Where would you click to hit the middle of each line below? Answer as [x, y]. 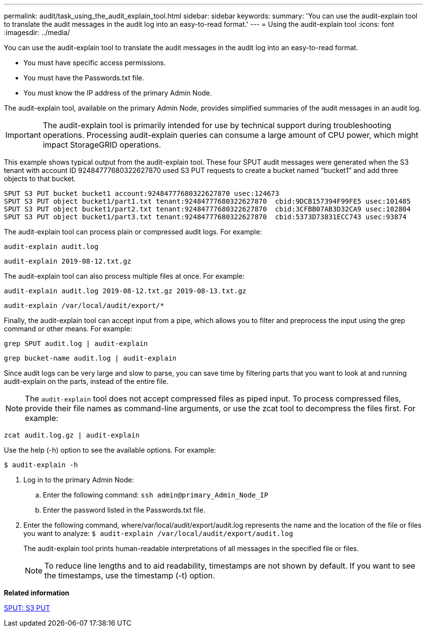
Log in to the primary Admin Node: [79, 480]
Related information [37, 593]
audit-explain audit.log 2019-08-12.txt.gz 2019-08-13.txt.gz [125, 291]
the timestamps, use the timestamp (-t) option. [130, 575]
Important [23, 135]
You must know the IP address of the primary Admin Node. [118, 93]
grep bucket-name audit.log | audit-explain [90, 358]
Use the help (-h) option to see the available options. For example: [110, 450]
